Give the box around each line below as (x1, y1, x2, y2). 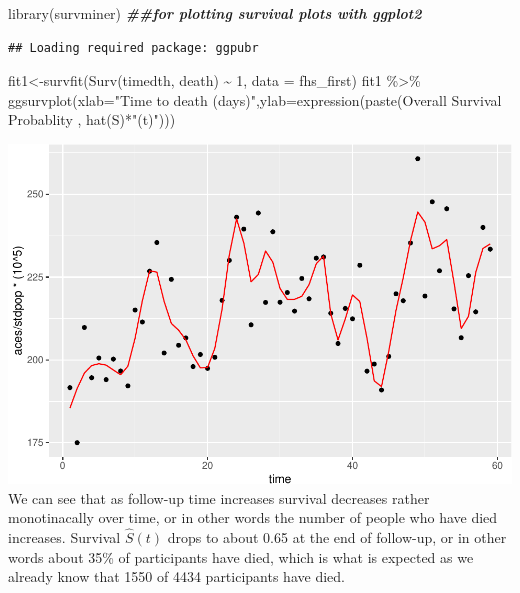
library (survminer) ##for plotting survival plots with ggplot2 (8, 3, 422, 23)
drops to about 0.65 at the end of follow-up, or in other (167, 527, 507, 548)
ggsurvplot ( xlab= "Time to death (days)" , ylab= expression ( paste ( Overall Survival (8, 89, 502, 110)
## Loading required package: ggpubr (8, 40, 259, 55)
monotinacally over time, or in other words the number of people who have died (8, 507, 498, 528)
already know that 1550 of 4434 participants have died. (8, 566, 345, 587)
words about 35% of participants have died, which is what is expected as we (8, 546, 474, 567)
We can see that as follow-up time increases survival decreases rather (8, 487, 430, 508)
